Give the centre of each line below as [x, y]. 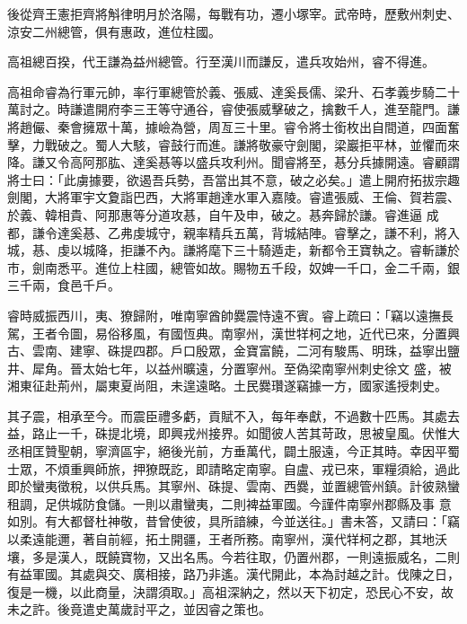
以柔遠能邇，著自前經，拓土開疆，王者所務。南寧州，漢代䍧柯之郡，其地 [221, 539]
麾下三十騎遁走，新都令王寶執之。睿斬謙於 [334, 250]
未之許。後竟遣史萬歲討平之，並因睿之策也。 [139, 609]
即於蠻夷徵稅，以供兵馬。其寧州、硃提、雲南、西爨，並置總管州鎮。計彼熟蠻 [233, 486]
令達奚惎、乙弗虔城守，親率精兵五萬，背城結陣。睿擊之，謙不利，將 [246, 232]
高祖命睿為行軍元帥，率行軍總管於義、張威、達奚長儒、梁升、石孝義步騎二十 [233, 91]
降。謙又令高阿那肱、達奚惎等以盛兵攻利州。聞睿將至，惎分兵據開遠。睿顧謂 [233, 162]
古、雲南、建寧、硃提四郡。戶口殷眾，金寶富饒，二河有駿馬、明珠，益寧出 [227, 351]
